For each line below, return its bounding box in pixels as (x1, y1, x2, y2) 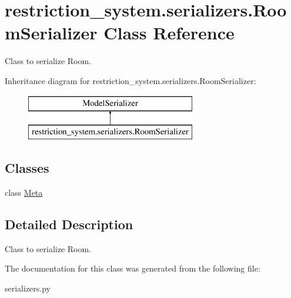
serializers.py (5, 282, 51, 294)
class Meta (5, 186, 43, 198)
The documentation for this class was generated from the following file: (5, 262, 260, 274)
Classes (5, 159, 49, 177)
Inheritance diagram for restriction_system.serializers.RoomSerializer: (5, 74, 256, 86)
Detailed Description (5, 215, 133, 233)
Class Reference (103, 21, 235, 45)
